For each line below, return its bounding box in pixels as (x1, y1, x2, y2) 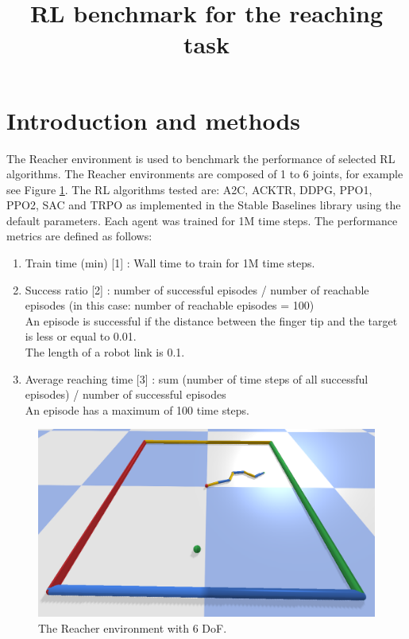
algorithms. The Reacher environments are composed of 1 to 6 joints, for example (6, 166, 403, 182)
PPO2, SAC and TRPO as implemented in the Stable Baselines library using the (6, 197, 401, 213)
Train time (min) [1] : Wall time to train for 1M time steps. (25, 255, 315, 271)
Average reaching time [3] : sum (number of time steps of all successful (25, 370, 368, 387)
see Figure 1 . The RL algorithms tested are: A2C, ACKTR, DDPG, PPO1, (6, 181, 372, 197)
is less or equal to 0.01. (25, 328, 137, 345)
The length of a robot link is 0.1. (25, 344, 185, 360)
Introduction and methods (6, 103, 300, 136)
